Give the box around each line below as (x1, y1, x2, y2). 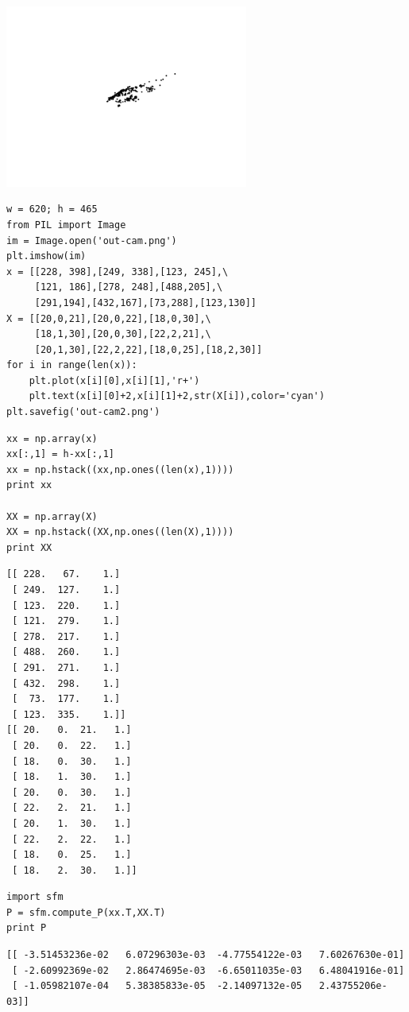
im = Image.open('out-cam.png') (6, 235, 177, 246)
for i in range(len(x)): (6, 359, 137, 371)
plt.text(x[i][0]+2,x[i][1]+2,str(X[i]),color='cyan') (29, 390, 325, 402)
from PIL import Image (6, 219, 126, 231)
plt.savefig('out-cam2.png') (6, 406, 160, 418)
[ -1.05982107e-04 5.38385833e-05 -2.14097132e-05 (12, 980, 303, 992)
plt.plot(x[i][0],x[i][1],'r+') (29, 374, 200, 386)
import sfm (6, 891, 64, 903)
